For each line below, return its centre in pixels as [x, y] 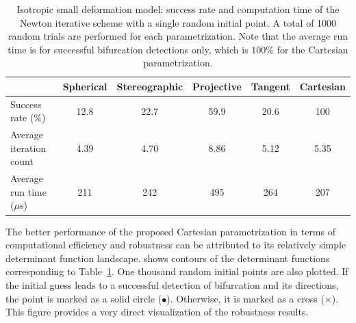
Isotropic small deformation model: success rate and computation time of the [178, 9]
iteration [28, 147]
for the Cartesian [313, 49]
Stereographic [150, 86]
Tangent [270, 86]
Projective [217, 86]
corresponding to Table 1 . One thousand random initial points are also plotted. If [177, 271]
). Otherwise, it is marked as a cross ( [245, 298]
